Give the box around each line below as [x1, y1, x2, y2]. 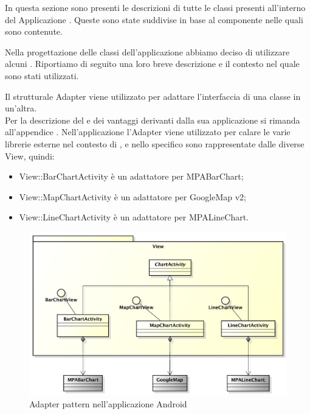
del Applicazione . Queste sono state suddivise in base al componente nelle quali [5, 13, 303, 26]
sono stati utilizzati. [5, 69, 79, 82]
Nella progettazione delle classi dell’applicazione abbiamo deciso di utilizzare [5, 45, 290, 58]
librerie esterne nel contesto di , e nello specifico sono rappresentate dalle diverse [5, 137, 305, 150]
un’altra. [5, 102, 37, 114]
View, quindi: [5, 149, 55, 162]
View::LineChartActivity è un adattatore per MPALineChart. [19, 211, 249, 223]
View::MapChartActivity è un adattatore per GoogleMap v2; [19, 190, 246, 203]
